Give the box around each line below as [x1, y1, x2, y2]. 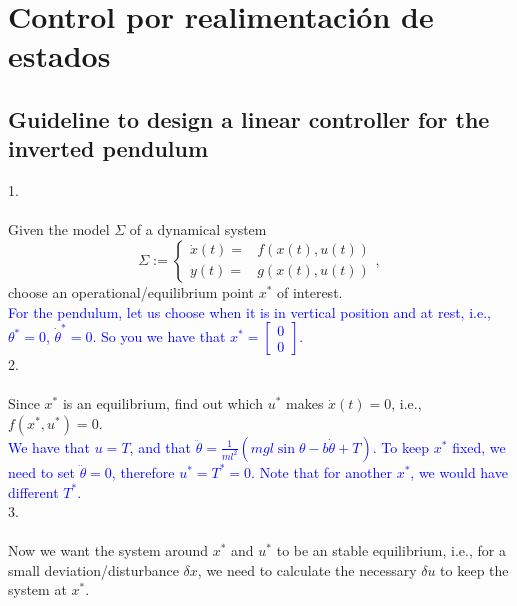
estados [8, 35, 111, 76]
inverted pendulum [8, 133, 209, 164]
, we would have [410, 461, 508, 482]
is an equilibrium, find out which [62, 393, 263, 414]
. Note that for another [251, 461, 392, 482]
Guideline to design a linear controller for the [8, 103, 490, 134]
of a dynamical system [129, 219, 267, 240]
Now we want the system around [8, 540, 209, 561]
